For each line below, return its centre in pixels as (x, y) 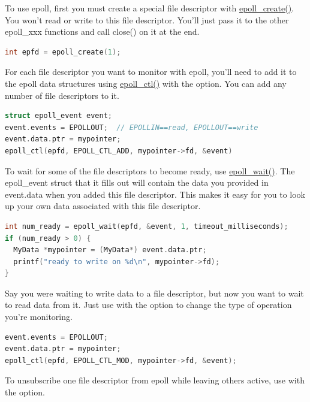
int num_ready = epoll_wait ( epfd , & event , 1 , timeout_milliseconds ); (147, 226)
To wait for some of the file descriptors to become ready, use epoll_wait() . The (150, 170)
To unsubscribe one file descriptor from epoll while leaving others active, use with (155, 380)
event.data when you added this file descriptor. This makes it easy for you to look (155, 194)
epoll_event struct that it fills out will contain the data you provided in (137, 182)
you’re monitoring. (39, 317)
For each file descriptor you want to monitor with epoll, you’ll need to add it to (151, 72)
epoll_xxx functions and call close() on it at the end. (102, 31)
